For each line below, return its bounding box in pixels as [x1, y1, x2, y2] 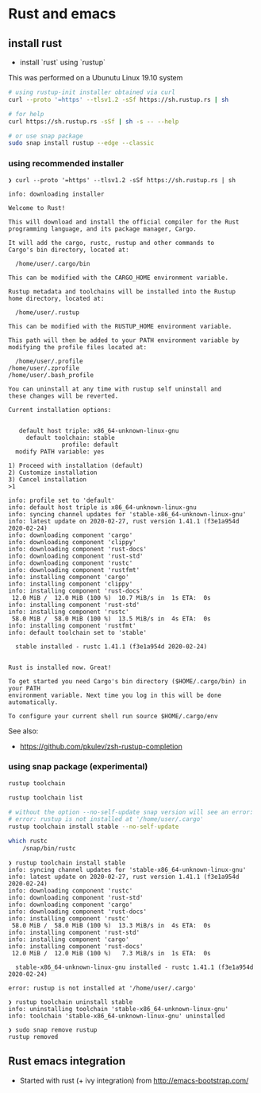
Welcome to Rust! [8, 204, 66, 212]
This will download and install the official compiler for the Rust [8, 218, 240, 226]
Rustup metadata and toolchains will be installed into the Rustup [8, 287, 236, 295]
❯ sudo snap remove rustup [8, 1025, 98, 1034]
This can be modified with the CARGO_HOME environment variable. [8, 274, 228, 282]
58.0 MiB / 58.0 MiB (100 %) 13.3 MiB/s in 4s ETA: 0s [11, 921, 212, 929]
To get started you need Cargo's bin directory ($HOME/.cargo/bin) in [8, 677, 247, 685]
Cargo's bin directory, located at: [8, 246, 129, 254]
